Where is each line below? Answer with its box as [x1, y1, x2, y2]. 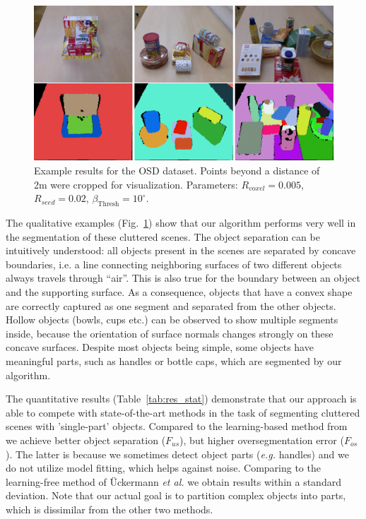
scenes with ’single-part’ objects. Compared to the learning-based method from [6, 419, 348, 434]
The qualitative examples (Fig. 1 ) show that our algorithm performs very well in [6, 215, 356, 230]
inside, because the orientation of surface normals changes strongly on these [6, 326, 333, 340]
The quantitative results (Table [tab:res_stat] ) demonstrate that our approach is [6, 391, 357, 406]
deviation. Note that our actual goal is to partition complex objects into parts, [6, 488, 346, 503]
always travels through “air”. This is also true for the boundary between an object [6, 270, 360, 285]
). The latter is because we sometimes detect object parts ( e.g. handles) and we [6, 446, 349, 461]
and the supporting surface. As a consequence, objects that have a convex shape [6, 285, 353, 299]
